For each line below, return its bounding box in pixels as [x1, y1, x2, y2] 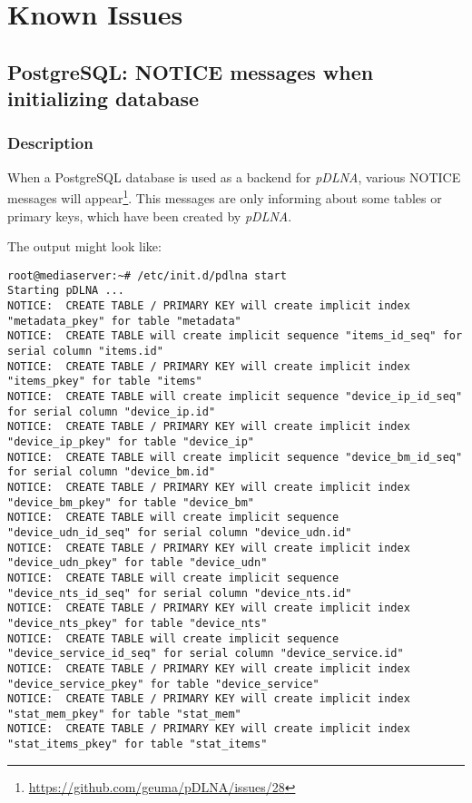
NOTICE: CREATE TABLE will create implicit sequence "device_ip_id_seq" [7, 390, 463, 404]
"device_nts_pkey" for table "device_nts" [7, 616, 268, 630]
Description [7, 132, 93, 154]
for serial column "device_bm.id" [7, 465, 216, 479]
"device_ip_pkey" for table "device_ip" [7, 436, 255, 449]
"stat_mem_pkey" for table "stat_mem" [7, 707, 241, 720]
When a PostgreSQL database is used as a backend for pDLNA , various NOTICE [7, 167, 461, 186]
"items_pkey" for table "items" [7, 375, 202, 388]
